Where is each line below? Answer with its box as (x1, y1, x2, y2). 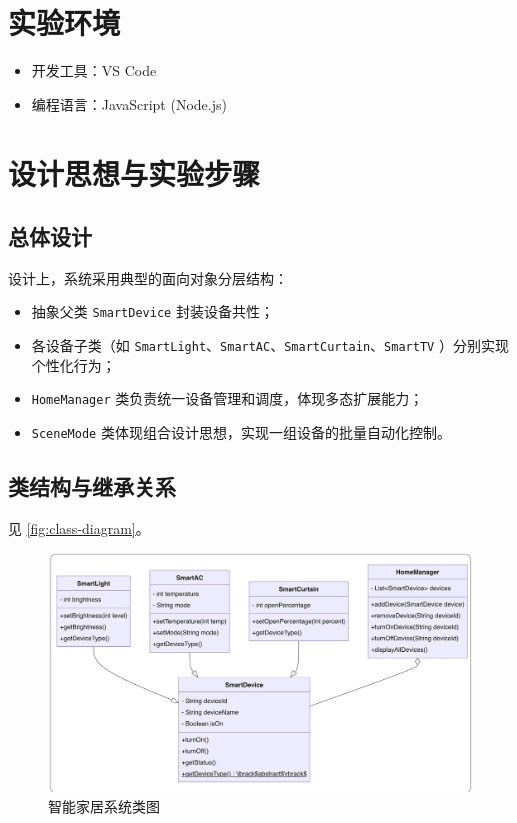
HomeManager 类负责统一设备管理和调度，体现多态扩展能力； (31, 388, 424, 409)
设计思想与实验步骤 (8, 152, 261, 193)
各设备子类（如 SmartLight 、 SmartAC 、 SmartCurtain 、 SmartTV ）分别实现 (31, 335, 509, 356)
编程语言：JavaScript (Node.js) (31, 93, 227, 114)
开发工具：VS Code (31, 60, 157, 81)
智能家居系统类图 (48, 795, 160, 816)
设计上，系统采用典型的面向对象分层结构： (8, 267, 288, 288)
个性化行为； (31, 354, 116, 375)
